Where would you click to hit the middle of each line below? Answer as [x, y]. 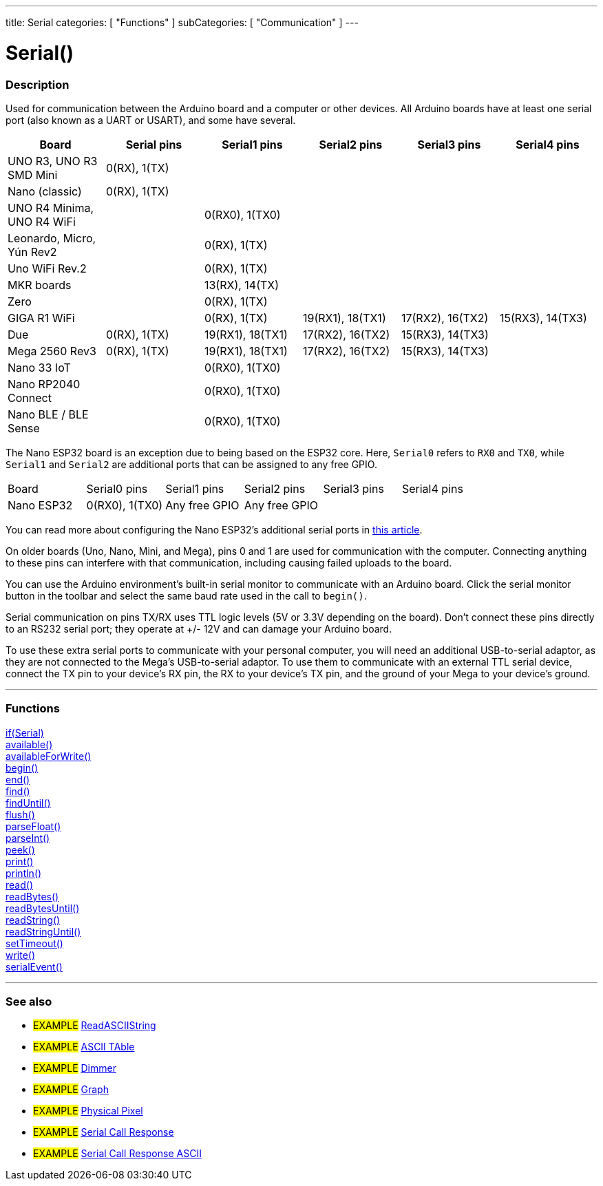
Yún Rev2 [32, 252]
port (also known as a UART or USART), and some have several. [151, 120]
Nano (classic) [45, 191]
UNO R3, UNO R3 [53, 161]
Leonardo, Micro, [52, 238]
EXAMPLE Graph [71, 1090]
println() [24, 873]
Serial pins [154, 144]
